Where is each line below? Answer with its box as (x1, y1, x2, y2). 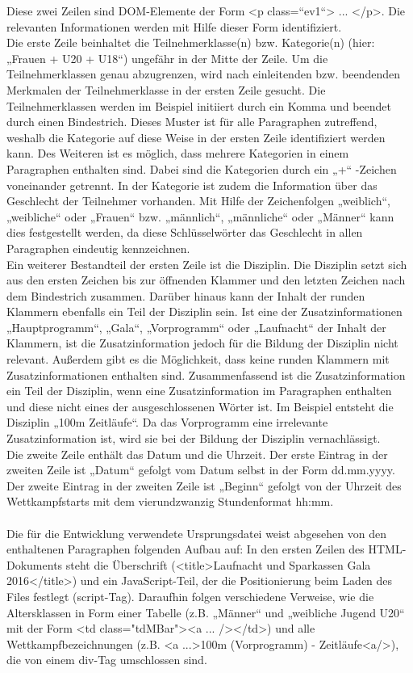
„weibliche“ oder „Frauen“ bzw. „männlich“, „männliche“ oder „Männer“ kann (6, 208, 394, 225)
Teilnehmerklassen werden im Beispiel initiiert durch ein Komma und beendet (6, 97, 391, 114)
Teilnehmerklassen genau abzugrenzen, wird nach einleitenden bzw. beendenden (6, 65, 400, 82)
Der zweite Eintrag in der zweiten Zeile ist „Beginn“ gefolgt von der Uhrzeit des (6, 477, 402, 494)
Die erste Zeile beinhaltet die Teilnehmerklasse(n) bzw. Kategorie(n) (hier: (6, 34, 375, 51)
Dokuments (6, 556, 63, 573)
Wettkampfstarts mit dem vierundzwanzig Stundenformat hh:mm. (6, 493, 334, 510)
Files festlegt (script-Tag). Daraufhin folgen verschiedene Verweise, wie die (6, 587, 374, 604)
